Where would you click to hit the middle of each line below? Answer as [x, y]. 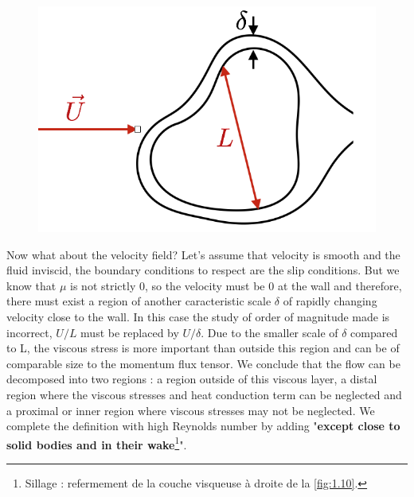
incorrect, [29, 332]
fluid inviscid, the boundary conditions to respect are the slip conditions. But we [203, 270]
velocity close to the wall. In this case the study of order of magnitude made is [198, 316]
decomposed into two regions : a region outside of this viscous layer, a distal [192, 379]
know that [31, 285]
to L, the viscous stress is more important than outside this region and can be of [203, 348]
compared [374, 332]
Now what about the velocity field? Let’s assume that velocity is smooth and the [203, 254]
